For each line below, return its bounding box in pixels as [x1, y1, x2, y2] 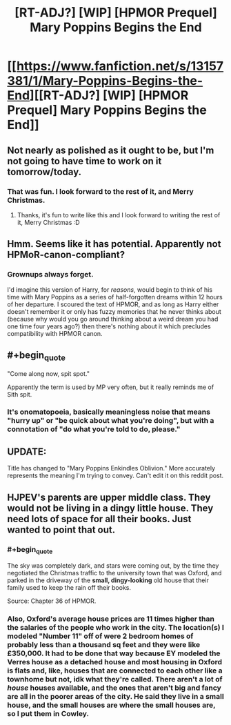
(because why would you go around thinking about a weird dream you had [7, 315, 219, 323]
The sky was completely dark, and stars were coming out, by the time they [7, 562, 219, 570]
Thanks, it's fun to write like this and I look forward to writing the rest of [17, 210, 221, 219]
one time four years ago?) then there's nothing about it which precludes [7, 322, 212, 330]
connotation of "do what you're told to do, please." [7, 424, 181, 434]
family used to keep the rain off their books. [7, 584, 131, 592]
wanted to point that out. [7, 524, 116, 535]
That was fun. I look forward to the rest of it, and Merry [7, 186, 194, 196]
